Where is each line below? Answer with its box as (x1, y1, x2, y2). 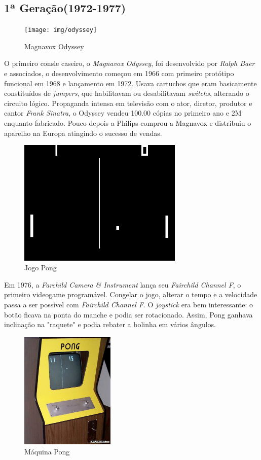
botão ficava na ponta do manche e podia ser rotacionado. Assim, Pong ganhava (4, 309, 253, 320)
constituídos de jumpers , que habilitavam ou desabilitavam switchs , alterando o (4, 88, 249, 98)
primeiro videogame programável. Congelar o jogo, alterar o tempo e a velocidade (4, 289, 257, 300)
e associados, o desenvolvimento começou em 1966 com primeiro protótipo (4, 68, 234, 79)
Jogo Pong (24, 262, 57, 273)
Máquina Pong (24, 446, 70, 456)
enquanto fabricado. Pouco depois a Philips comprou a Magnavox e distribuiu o (4, 118, 251, 128)
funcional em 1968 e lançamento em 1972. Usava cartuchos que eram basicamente (4, 78, 257, 88)
